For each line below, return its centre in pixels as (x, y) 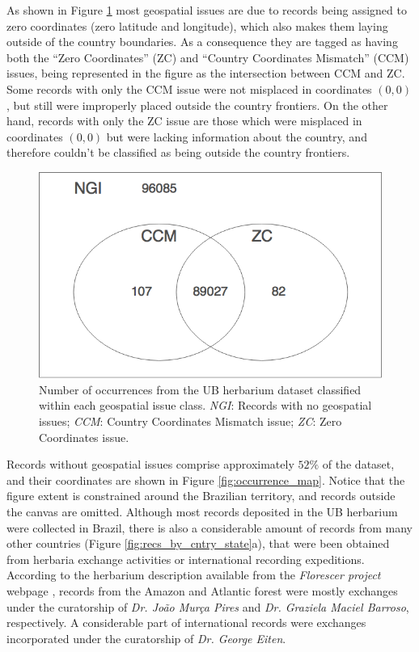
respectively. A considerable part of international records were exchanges (186, 623)
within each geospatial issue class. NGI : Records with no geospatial (205, 405)
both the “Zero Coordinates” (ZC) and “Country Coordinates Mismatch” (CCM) (208, 57)
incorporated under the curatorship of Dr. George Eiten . (146, 638)
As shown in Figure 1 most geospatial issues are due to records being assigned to (207, 10)
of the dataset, (358, 464)
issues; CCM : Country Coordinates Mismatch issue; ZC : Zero (190, 421)
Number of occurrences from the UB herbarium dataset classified (200, 389)
